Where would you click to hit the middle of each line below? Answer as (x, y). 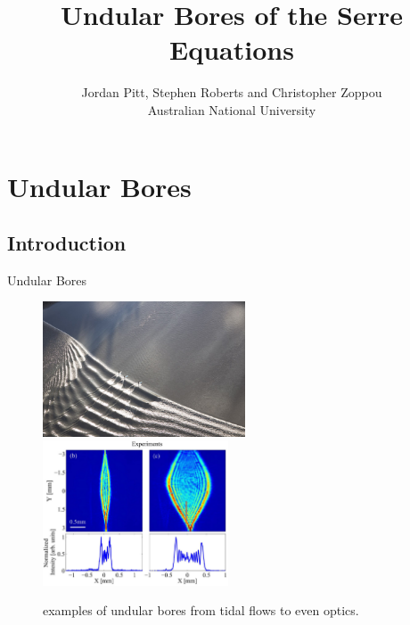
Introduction (67, 243)
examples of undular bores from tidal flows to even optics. (201, 610)
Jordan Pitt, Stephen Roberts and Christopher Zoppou (232, 92)
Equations (232, 49)
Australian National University (232, 109)
